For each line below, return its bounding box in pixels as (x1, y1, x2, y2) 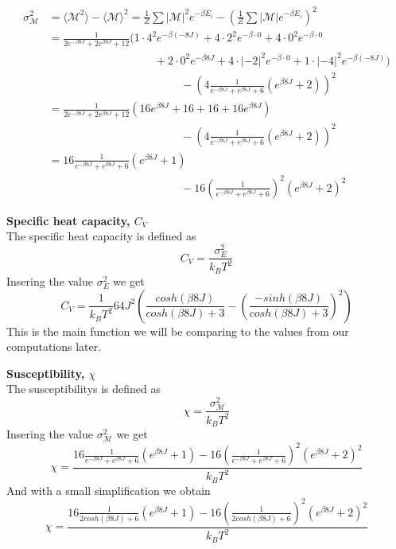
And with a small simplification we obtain (6, 481, 211, 498)
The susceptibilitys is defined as (6, 380, 161, 397)
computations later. (6, 338, 102, 355)
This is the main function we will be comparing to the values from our (6, 322, 349, 339)
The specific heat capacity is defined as (6, 228, 196, 244)
